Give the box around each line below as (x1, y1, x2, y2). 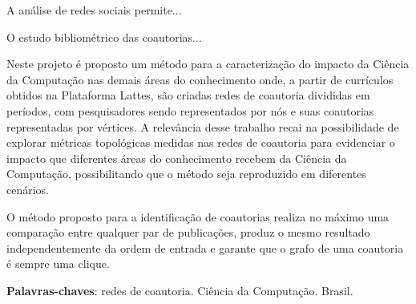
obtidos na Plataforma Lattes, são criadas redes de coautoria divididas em (6, 87, 370, 103)
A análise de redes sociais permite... (6, 2, 182, 18)
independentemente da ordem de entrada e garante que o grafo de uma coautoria (6, 239, 404, 256)
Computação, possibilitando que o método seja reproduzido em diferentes (6, 165, 366, 182)
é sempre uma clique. (6, 255, 110, 272)
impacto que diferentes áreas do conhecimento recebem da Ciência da (6, 149, 347, 166)
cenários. (6, 180, 50, 197)
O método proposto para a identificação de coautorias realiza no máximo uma (6, 208, 390, 225)
